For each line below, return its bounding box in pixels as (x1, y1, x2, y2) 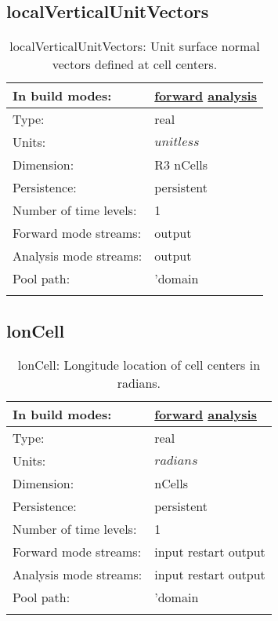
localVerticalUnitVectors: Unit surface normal (9, 37, 260, 56)
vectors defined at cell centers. (52, 55, 218, 74)
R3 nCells (154, 155, 208, 174)
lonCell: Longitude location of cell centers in (17, 356, 261, 374)
